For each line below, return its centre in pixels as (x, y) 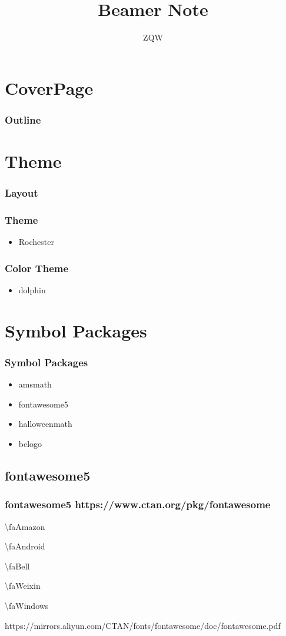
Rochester (36, 242)
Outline (23, 119)
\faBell (17, 566)
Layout (21, 193)
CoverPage (49, 87)
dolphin (32, 290)
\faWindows (27, 605)
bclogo (30, 443)
